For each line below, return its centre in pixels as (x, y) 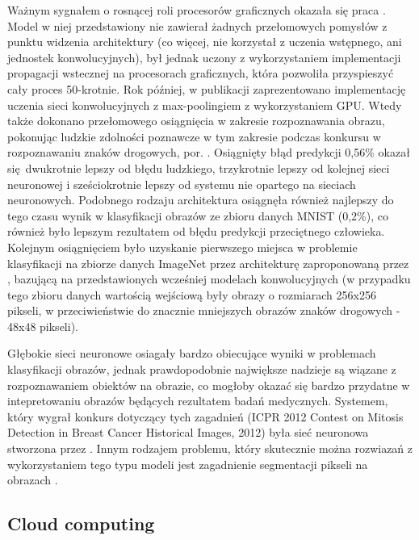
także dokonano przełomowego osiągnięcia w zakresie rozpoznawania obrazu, (196, 121)
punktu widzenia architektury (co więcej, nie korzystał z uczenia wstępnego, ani (205, 42)
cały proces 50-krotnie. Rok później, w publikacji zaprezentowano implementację (207, 88)
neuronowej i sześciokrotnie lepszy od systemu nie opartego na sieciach (182, 184)
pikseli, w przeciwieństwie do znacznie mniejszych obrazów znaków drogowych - (204, 310)
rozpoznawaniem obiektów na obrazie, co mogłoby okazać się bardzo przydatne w (209, 385)
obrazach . (33, 480)
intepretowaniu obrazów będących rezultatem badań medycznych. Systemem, (198, 401)
